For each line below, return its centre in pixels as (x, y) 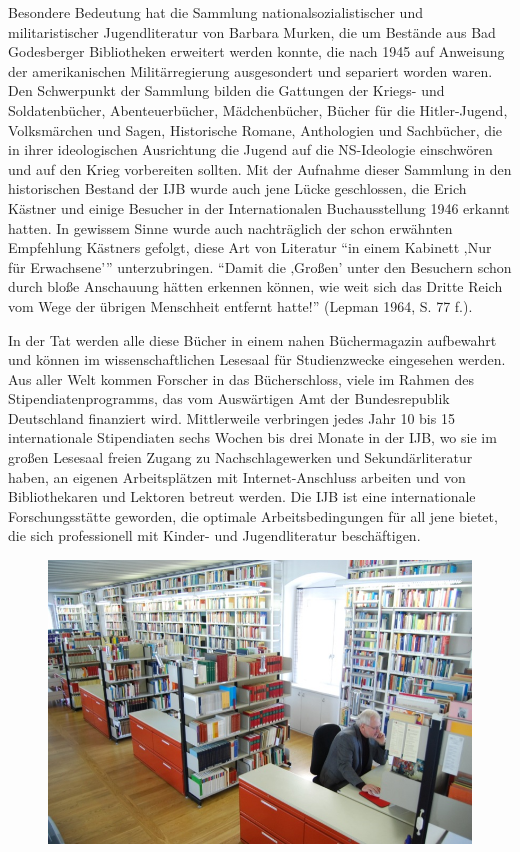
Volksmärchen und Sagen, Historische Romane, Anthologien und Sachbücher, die (255, 129)
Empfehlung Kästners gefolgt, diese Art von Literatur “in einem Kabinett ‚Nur (250, 247)
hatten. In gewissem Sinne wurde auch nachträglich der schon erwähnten (230, 227)
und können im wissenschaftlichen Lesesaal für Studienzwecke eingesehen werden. (257, 359)
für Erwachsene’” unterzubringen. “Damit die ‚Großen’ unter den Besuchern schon (260, 266)
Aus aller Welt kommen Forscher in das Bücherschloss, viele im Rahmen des (241, 378)
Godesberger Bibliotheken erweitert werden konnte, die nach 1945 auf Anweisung (256, 51)
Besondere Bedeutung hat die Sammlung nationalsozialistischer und (215, 12)
